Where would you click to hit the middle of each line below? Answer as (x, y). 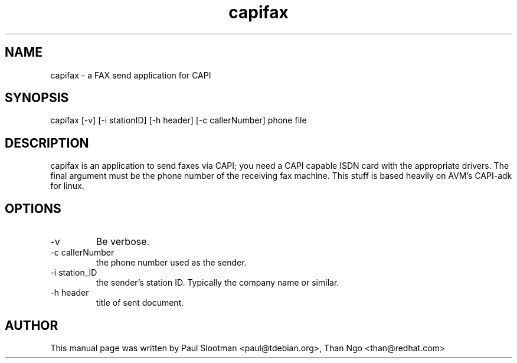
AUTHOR (32, 325)
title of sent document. (140, 303)
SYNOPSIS (37, 98)
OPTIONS (33, 208)
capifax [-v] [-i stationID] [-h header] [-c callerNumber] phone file (179, 120)
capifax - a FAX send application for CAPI (131, 75)
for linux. (67, 186)
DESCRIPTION (47, 143)
